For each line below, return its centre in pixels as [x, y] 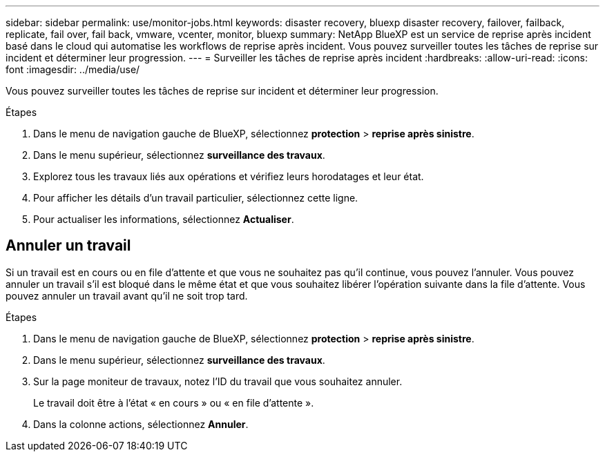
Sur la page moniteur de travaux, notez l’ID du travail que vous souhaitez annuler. [218, 381]
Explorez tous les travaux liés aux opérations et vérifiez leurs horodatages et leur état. [229, 176]
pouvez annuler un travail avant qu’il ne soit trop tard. [127, 295]
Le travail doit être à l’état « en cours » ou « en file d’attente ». [174, 402]
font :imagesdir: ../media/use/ [73, 69]
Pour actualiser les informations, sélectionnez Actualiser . [164, 219]
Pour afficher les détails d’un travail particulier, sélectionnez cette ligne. [196, 198]
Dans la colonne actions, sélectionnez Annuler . [141, 424]
